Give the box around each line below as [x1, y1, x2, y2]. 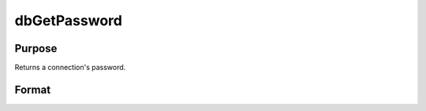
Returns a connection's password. [14, 63, 126, 72]
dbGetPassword [14, 12, 122, 29]
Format [14, 83, 51, 96]
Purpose [14, 42, 58, 55]
